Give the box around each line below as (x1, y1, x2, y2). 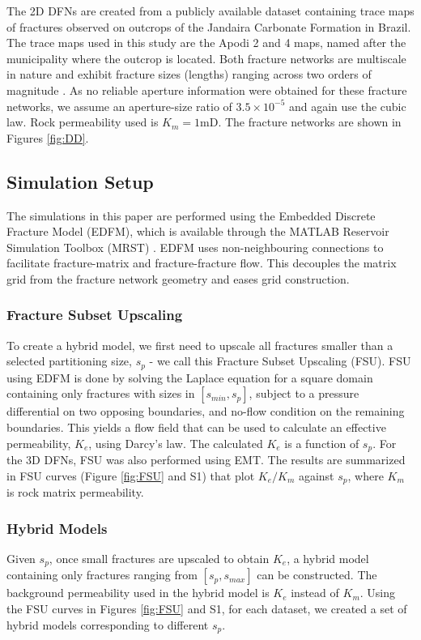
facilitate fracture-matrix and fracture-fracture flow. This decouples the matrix (6, 254, 397, 271)
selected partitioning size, (6, 352, 132, 369)
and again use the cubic (288, 97, 406, 114)
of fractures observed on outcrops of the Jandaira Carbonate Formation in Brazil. (6, 18, 411, 35)
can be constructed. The (257, 566, 377, 583)
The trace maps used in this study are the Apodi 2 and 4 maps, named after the (6, 34, 406, 51)
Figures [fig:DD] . (6, 129, 89, 146)
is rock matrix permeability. (6, 484, 144, 501)
